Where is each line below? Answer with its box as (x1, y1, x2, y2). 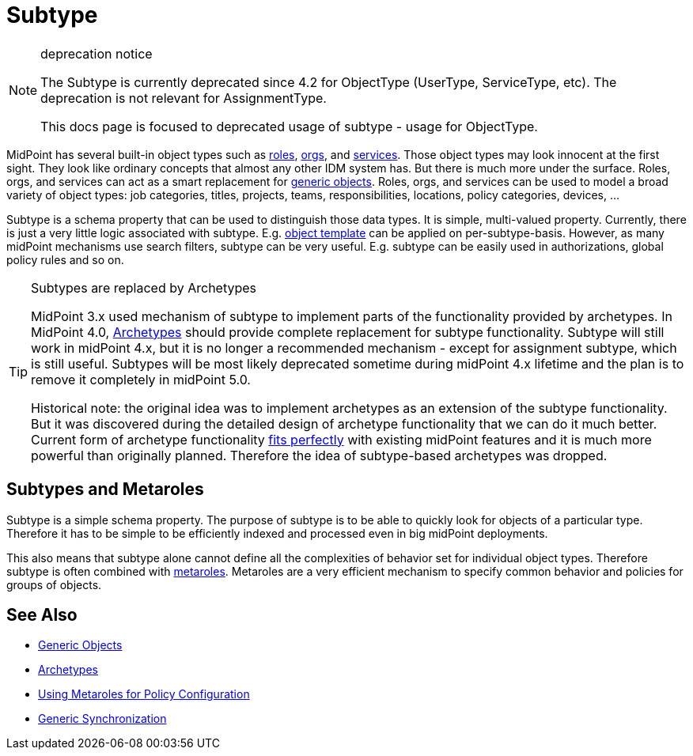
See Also (6, 605, 78, 626)
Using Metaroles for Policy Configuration (38, 687, 250, 701)
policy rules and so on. (6, 252, 124, 266)
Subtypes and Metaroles (6, 479, 204, 500)
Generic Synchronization (38, 712, 167, 726)
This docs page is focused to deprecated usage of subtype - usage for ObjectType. (40, 118, 538, 134)
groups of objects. (6, 577, 102, 592)
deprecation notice (40, 45, 153, 62)
